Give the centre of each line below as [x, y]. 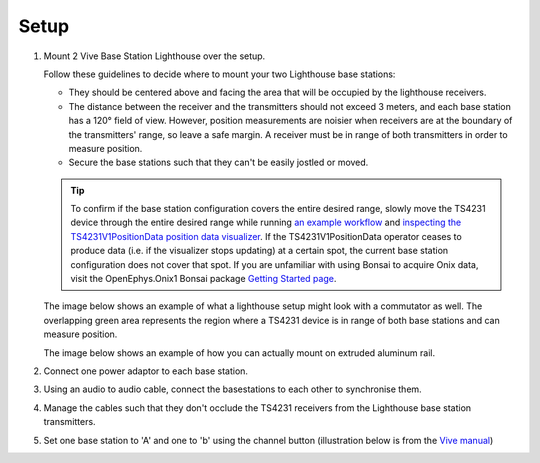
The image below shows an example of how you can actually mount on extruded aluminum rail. [239, 352]
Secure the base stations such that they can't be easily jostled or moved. [218, 162]
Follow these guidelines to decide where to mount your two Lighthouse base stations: [219, 74]
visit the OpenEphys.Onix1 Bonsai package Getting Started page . [203, 279]
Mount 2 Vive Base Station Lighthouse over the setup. [154, 56]
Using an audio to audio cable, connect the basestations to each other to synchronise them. [232, 389]
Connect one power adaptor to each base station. [146, 371]
